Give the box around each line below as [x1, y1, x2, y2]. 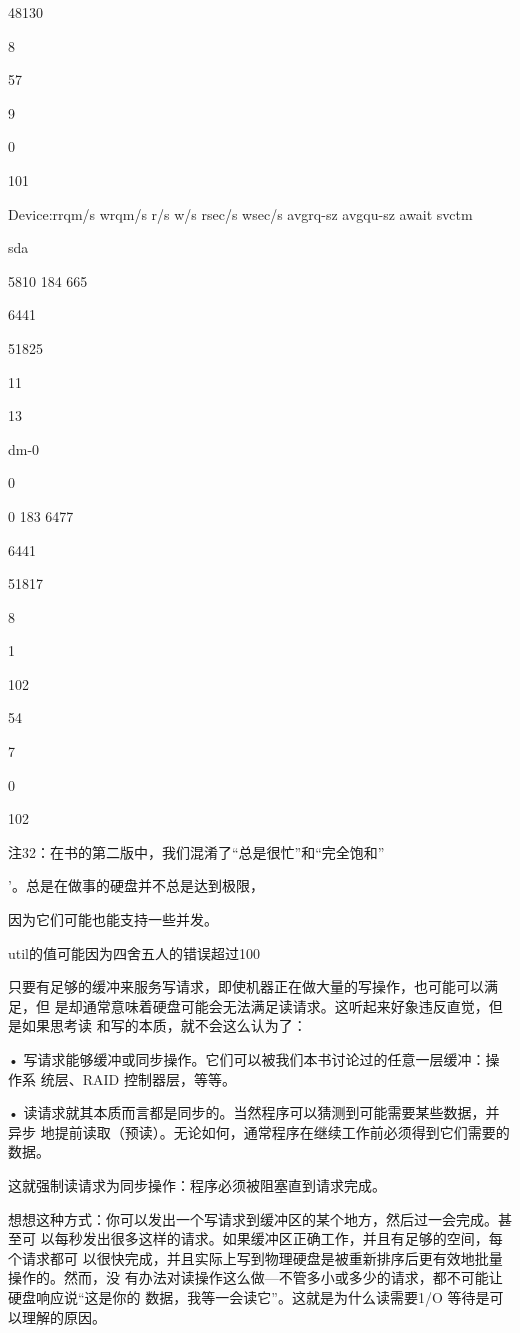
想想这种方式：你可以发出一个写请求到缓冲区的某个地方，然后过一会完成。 [8, 1208, 498, 1229]
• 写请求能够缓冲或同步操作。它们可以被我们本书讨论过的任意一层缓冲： [8, 1049, 486, 1069]
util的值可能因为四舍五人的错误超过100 [8, 942, 261, 963]
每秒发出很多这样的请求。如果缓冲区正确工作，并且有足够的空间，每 [54, 1228, 503, 1249]
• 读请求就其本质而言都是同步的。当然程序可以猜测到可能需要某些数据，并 [8, 1102, 500, 1123]
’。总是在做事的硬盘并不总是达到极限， [8, 875, 264, 896]
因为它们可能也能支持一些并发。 [8, 909, 218, 930]
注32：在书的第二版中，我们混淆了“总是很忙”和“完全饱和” [8, 841, 385, 862]
